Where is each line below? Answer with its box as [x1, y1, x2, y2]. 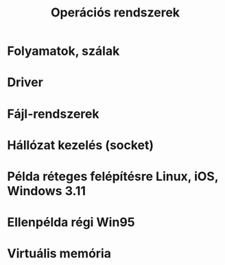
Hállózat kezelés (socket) [7, 137, 154, 153]
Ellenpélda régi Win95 [7, 214, 135, 230]
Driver [7, 75, 43, 90]
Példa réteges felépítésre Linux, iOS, [7, 168, 219, 184]
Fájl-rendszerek [7, 106, 99, 121]
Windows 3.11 [7, 183, 86, 199]
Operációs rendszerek [50, 5, 180, 21]
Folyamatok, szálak [7, 43, 120, 59]
